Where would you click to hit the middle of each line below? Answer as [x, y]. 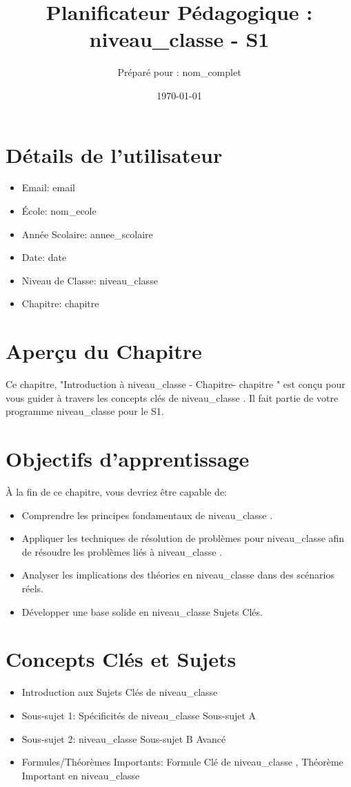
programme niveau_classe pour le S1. [85, 411]
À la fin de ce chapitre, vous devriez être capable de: [116, 492]
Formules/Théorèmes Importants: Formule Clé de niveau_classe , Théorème [182, 762]
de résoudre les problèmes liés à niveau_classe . [122, 551]
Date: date [44, 257]
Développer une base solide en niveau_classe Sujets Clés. [142, 611]
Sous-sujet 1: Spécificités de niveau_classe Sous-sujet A [139, 715]
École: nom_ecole [59, 211]
